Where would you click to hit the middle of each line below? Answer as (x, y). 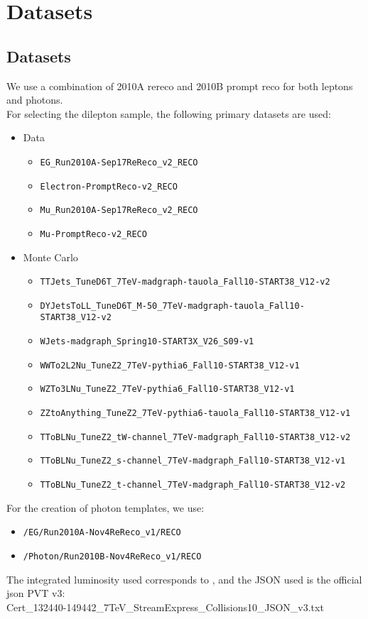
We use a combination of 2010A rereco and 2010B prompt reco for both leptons (180, 86)
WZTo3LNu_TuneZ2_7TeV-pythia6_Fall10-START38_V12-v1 (167, 389)
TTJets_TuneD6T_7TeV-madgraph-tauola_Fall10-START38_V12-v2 (185, 282)
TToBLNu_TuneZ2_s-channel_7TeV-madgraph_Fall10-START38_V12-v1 (193, 461)
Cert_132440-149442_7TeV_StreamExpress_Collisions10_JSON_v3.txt (165, 607)
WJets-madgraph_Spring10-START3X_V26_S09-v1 (147, 342)
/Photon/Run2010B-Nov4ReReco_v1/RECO (112, 556)
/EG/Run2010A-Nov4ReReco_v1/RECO (102, 533)
